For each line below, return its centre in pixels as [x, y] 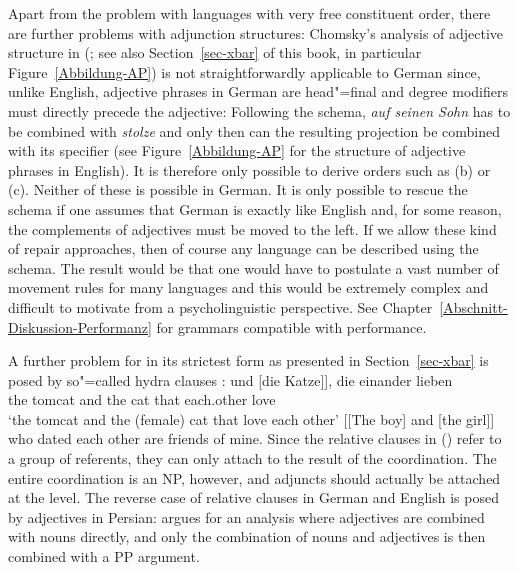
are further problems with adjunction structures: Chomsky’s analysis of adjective [256, 32]
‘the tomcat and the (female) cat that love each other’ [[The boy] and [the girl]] [251, 418]
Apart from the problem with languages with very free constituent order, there [249, 13]
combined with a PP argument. [104, 556]
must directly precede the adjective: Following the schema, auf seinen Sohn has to [259, 110]
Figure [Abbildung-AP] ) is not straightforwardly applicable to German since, [244, 71]
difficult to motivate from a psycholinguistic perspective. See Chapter [220, 306]
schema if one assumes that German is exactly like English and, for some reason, [255, 208]
